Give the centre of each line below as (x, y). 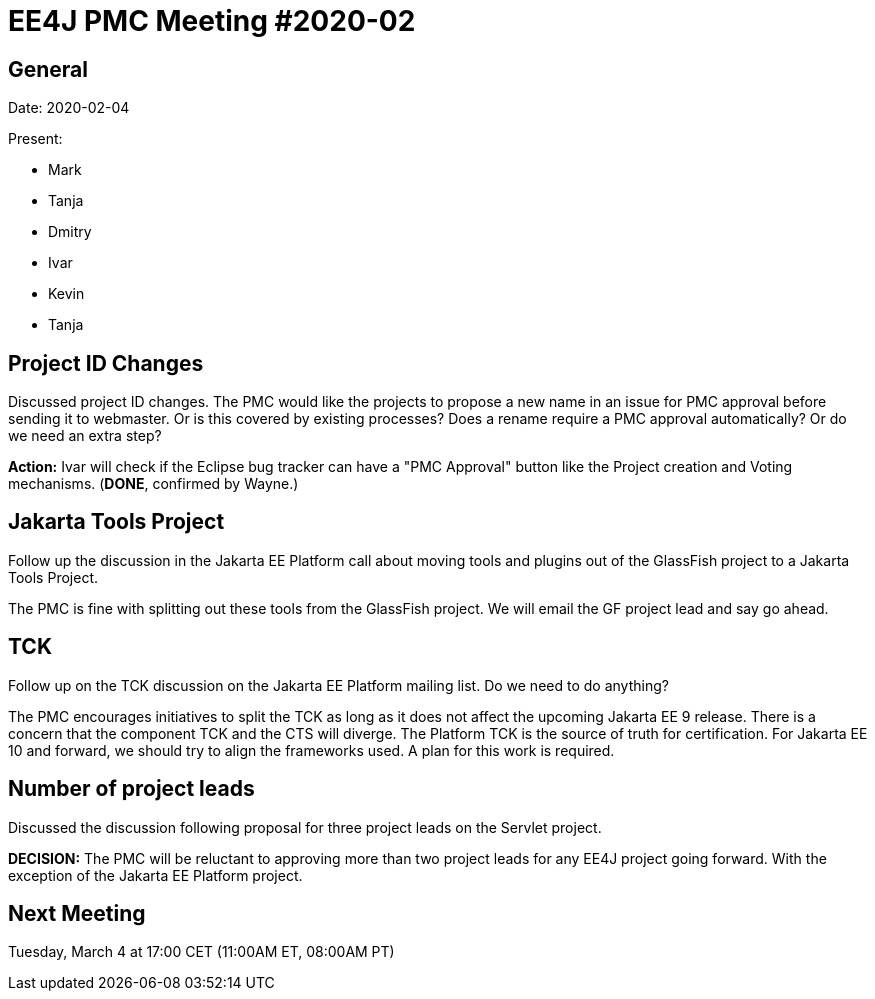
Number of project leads (131, 789)
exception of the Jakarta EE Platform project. (155, 875)
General (48, 69)
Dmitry (70, 232)
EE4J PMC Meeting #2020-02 (212, 21)
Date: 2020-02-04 (69, 108)
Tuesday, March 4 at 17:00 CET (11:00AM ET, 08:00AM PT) (201, 952)
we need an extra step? (85, 436)
